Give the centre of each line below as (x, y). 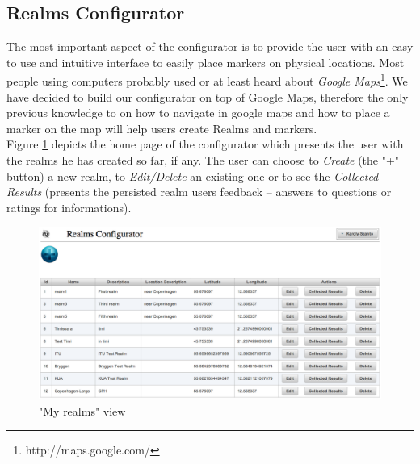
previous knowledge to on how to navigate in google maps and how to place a (198, 113)
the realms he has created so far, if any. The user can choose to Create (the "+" (203, 160)
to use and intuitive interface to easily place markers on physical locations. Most (206, 62)
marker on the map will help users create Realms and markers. (162, 128)
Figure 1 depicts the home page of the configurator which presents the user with (205, 144)
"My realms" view (82, 410)
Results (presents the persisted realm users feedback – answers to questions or (199, 192)
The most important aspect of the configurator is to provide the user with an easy (210, 46)
